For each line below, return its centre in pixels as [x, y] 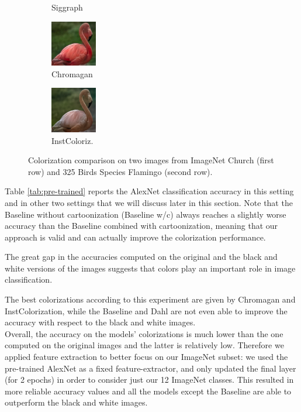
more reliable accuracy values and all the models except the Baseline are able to [148, 391]
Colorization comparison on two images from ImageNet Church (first [151, 160]
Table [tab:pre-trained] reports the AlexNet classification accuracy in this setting [149, 191]
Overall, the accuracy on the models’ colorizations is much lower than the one [144, 333]
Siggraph [67, 7]
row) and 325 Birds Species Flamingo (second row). [120, 171]
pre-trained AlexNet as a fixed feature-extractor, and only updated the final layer [150, 368]
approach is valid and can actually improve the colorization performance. [135, 237]
